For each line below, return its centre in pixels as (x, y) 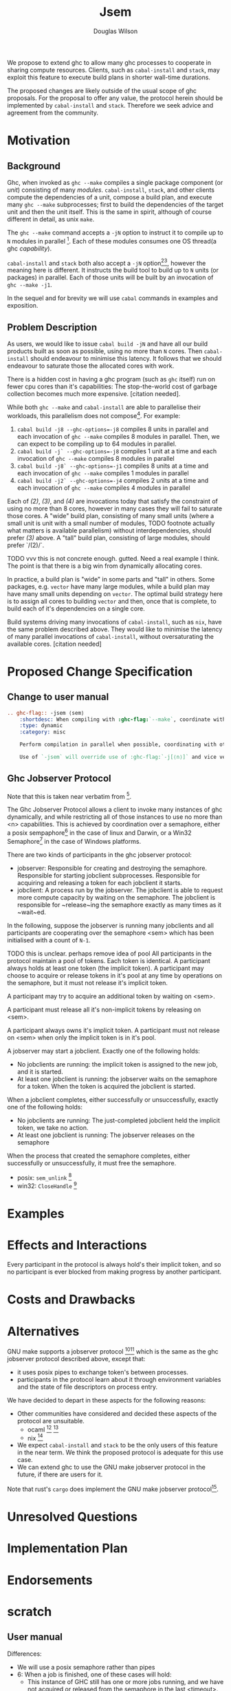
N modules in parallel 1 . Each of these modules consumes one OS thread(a (112, 240)
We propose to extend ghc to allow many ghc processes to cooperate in (109, 62)
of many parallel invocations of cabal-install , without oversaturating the (111, 636)
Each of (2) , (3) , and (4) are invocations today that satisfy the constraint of (113, 501)
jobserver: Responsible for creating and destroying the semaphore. (112, 868)
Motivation (39, 140)
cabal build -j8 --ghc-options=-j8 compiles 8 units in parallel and (113, 429)
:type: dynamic (41, 726)
